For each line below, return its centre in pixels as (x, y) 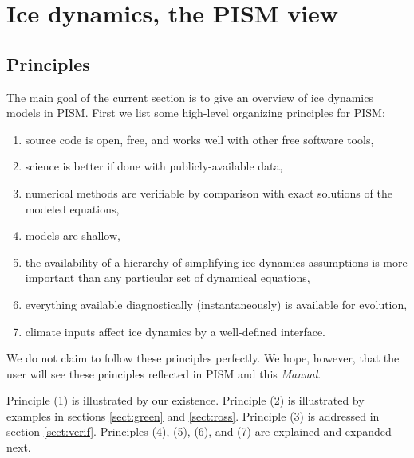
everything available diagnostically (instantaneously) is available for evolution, (216, 304)
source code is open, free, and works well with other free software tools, (199, 139)
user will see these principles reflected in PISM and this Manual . (164, 373)
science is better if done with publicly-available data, (154, 166)
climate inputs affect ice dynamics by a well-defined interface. (175, 331)
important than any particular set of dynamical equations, (168, 278)
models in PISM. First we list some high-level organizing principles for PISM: (196, 113)
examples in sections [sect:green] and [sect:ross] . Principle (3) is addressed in (193, 415)
